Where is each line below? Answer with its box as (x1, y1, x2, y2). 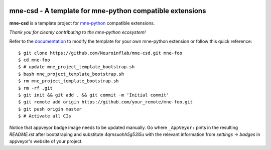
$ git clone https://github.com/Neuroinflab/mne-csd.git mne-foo (18, 50, 183, 56)
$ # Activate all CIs (18, 113, 71, 119)
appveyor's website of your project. (9, 138, 83, 144)
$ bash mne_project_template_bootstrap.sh (18, 71, 124, 77)
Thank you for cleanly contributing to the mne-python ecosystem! (9, 29, 146, 35)
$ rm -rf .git (18, 85, 53, 91)
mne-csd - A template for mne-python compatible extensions (9, 7, 206, 15)
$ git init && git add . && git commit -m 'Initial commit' (18, 92, 169, 98)
